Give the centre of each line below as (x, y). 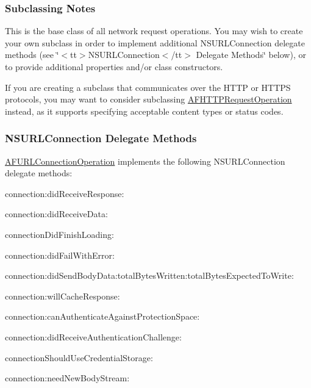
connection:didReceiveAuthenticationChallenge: (93, 336)
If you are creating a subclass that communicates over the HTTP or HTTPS (148, 87)
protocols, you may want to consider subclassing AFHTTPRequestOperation (148, 99)
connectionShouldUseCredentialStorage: (79, 357)
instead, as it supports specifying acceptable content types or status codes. (144, 111)
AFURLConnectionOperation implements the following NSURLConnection (145, 161)
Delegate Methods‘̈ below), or (251, 55)
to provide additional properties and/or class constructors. (114, 66)
